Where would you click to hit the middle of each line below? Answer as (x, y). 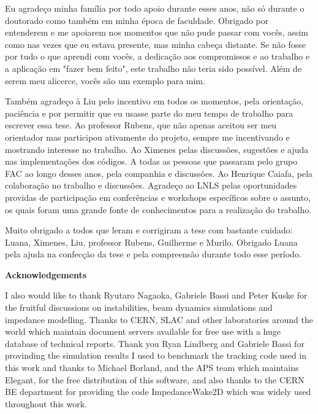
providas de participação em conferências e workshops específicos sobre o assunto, (158, 197)
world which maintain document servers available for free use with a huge (143, 331)
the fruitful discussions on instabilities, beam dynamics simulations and (139, 307)
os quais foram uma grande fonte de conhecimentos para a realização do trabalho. (158, 209)
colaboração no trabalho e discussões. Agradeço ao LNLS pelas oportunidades (151, 185)
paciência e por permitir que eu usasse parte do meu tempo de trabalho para (149, 113)
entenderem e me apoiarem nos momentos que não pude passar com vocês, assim (157, 32)
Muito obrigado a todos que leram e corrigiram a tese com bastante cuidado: (149, 230)
